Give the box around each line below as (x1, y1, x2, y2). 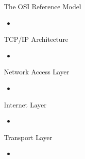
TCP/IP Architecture (4, 34, 68, 44)
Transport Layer (4, 132, 52, 142)
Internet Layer (4, 99, 47, 109)
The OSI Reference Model (4, 1, 81, 11)
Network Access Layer (4, 67, 69, 77)
